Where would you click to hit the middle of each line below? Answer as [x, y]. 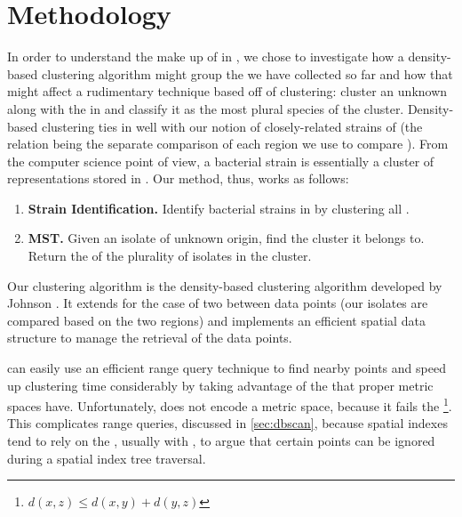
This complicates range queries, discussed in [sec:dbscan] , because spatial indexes [227, 423]
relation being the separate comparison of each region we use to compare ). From [228, 144]
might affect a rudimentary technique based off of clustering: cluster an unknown [227, 91]
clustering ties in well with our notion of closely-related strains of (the [232, 126]
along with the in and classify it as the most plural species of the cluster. [206, 108]
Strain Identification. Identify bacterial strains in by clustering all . [219, 208]
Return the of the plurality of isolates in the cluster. [170, 256]
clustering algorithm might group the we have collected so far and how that [247, 73]
